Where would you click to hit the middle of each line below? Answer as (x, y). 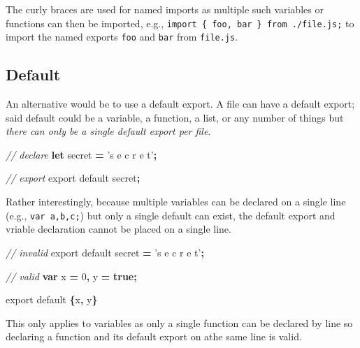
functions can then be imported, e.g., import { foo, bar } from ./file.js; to (180, 23)
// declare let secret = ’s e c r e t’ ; (81, 154)
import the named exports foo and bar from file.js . (122, 37)
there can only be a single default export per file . (108, 131)
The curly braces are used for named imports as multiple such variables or (165, 9)
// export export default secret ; (73, 178)
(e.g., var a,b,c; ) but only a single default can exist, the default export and (171, 215)
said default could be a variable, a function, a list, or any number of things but (175, 117)
